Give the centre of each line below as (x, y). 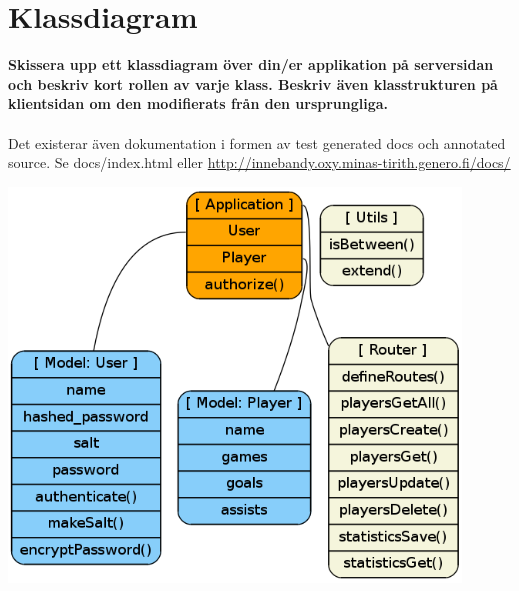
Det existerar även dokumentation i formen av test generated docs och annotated (257, 142)
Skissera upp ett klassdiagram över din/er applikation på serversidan (251, 64)
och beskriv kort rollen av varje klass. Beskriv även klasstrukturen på (253, 83)
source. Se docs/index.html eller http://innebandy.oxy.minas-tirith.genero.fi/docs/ (259, 162)
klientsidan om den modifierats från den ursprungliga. (198, 103)
